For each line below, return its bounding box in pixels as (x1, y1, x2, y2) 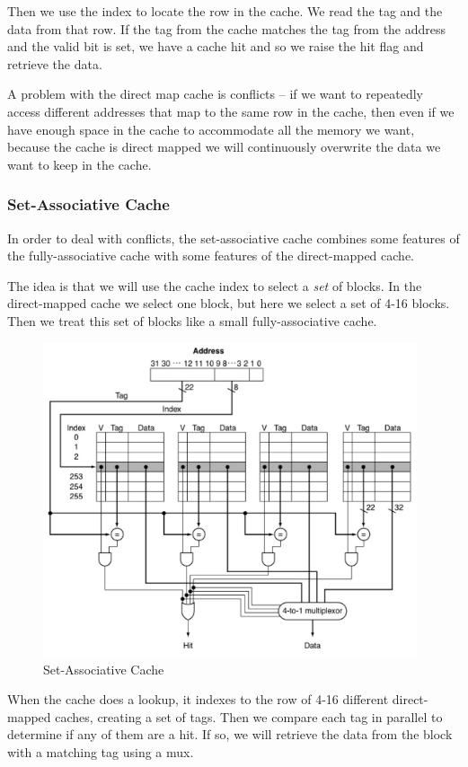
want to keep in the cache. (7, 154, 152, 173)
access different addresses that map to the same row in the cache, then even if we (7, 101, 455, 120)
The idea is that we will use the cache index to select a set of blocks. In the (7, 276, 422, 295)
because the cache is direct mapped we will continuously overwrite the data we (7, 137, 441, 156)
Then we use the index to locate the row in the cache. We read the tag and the (7, 2, 443, 20)
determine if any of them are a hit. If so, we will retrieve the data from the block (7, 725, 453, 744)
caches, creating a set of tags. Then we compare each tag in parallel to (55, 707, 443, 726)
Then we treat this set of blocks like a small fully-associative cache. (7, 311, 377, 330)
